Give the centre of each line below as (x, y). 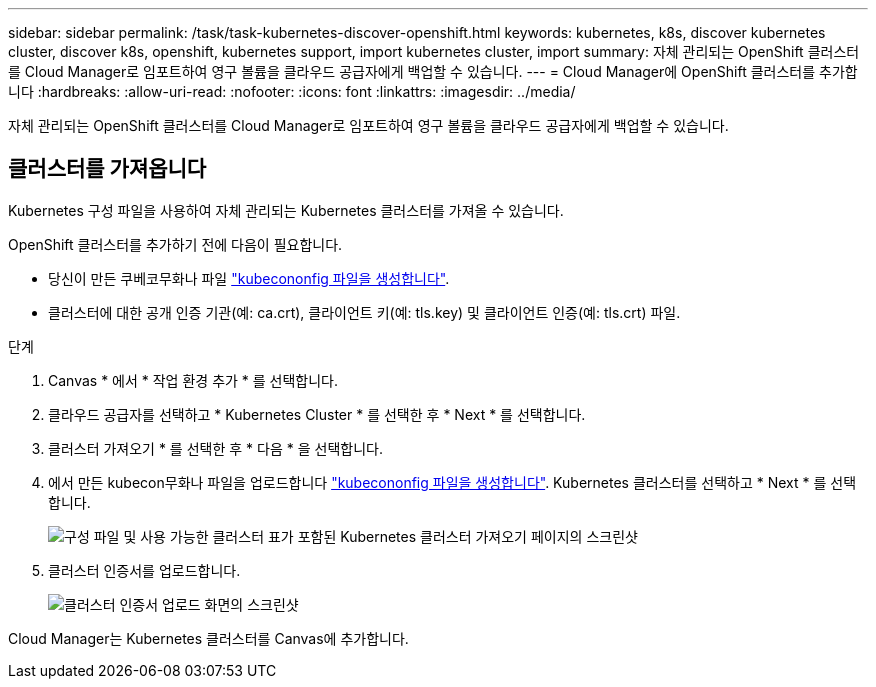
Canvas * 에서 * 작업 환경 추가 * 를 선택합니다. (193, 380)
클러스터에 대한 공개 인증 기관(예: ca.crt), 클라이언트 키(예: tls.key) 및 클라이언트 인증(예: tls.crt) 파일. (364, 312)
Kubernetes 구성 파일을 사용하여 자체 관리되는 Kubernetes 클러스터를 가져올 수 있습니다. (286, 210)
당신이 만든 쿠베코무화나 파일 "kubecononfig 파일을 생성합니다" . (249, 278)
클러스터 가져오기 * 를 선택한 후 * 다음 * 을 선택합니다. (215, 448)
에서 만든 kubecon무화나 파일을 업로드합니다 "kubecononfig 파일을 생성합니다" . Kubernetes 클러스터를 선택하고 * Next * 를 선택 (452, 482)
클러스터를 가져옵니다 (107, 169)
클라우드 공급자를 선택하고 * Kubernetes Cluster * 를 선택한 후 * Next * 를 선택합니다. (317, 414)
